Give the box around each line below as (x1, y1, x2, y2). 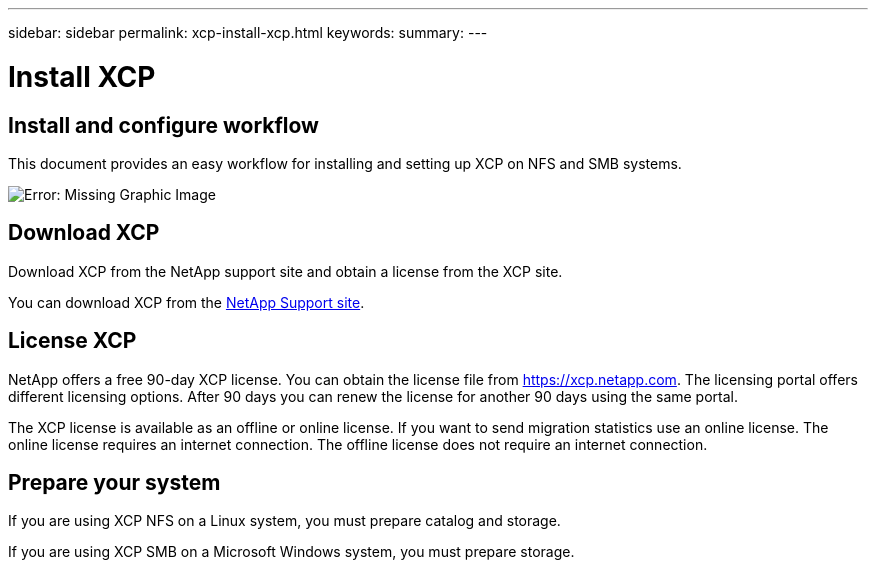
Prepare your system (8, 470, 221, 496)
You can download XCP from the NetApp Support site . (8, 293, 365, 311)
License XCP (8, 328, 137, 354)
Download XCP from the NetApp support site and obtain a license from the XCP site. (8, 262, 563, 280)
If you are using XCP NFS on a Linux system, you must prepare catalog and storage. (8, 512, 561, 530)
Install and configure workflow (8, 112, 319, 138)
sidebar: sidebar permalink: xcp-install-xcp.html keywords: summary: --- (8, 24, 488, 41)
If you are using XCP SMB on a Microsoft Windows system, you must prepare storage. (8, 543, 575, 561)
